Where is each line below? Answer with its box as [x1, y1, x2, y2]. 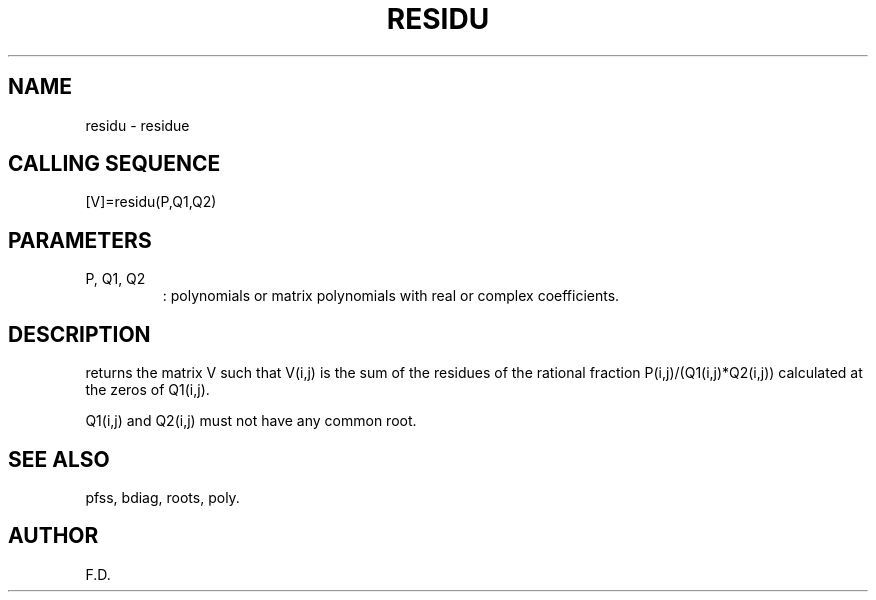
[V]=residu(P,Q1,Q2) [85, 193, 217, 211]
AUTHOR [8, 523, 99, 549]
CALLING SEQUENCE [8, 151, 221, 177]
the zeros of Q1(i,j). [85, 381, 210, 399]
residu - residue [85, 116, 190, 134]
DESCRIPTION [8, 321, 151, 347]
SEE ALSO [8, 446, 110, 472]
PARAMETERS [8, 227, 152, 253]
